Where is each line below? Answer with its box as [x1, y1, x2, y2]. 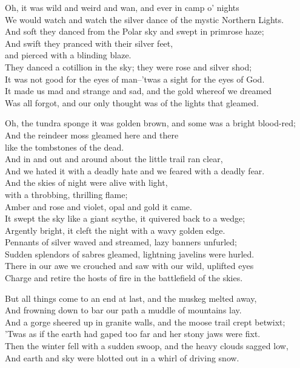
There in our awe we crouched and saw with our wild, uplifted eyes [5, 259, 254, 272]
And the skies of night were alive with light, [5, 176, 168, 189]
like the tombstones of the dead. [5, 140, 124, 153]
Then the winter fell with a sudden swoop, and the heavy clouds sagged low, [5, 339, 288, 352]
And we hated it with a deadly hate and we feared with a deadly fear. [5, 164, 265, 177]
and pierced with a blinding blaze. [5, 49, 132, 61]
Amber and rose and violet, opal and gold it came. [5, 200, 192, 213]
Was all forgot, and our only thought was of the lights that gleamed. [5, 96, 259, 109]
